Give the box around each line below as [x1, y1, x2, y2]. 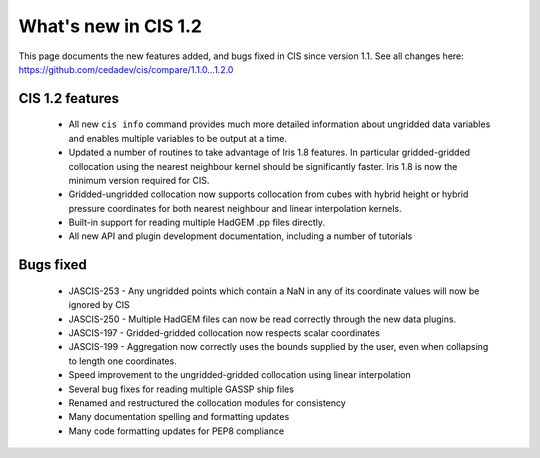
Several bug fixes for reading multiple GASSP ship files [68, 383, 295, 395]
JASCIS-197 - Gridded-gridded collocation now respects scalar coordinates [68, 327, 380, 339]
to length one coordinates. [68, 355, 177, 367]
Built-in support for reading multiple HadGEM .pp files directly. [68, 216, 325, 229]
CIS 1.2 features [18, 90, 120, 107]
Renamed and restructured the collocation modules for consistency [68, 397, 347, 409]
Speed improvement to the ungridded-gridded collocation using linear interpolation [68, 369, 411, 381]
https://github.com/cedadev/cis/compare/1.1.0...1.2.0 [18, 63, 234, 75]
